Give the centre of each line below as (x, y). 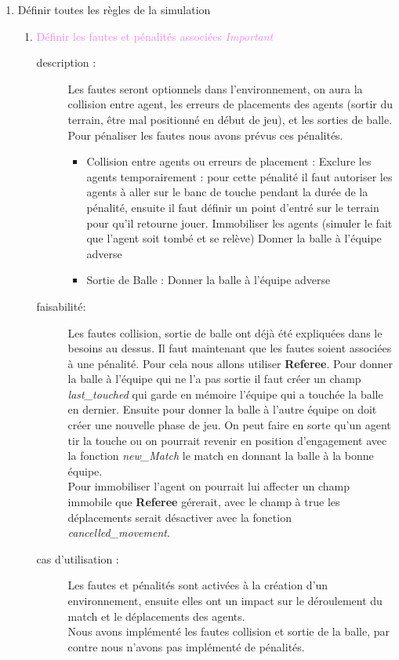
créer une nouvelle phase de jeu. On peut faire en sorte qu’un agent (229, 425)
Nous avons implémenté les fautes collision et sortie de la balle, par (229, 631)
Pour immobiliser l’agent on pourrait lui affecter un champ (209, 486)
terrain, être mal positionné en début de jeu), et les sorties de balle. (230, 119)
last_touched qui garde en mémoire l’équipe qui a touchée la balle (225, 394)
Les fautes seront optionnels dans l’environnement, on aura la (215, 88)
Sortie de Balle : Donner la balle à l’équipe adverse (209, 280)
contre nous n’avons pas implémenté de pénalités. (186, 646)
